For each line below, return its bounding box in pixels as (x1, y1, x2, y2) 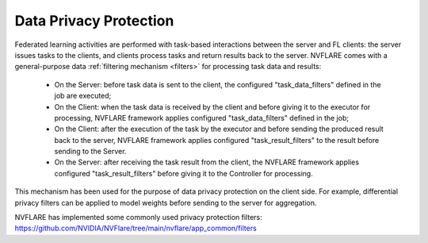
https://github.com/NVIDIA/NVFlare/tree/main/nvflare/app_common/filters (14, 223, 257, 233)
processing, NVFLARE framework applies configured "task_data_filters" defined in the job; (54, 113, 349, 122)
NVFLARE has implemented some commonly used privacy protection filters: (14, 213, 263, 222)
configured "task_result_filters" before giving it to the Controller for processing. (54, 168, 313, 178)
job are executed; (54, 91, 112, 101)
